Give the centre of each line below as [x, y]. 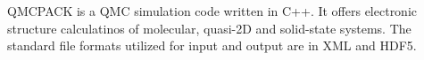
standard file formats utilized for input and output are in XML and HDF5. [212, 45]
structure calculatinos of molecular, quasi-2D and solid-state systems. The [209, 28]
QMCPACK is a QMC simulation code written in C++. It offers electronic [212, 11]
